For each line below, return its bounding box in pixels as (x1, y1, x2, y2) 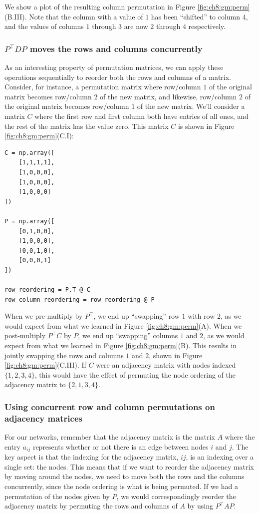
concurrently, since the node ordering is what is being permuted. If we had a (4, 481, 238, 491)
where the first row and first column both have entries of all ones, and (34, 110, 249, 121)
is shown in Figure (178, 120, 235, 131)
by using (187, 501, 214, 511)
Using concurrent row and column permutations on (4, 400, 215, 413)
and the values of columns (4, 21, 84, 31)
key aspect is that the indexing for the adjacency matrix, (4, 452, 179, 462)
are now (124, 21, 148, 31)
